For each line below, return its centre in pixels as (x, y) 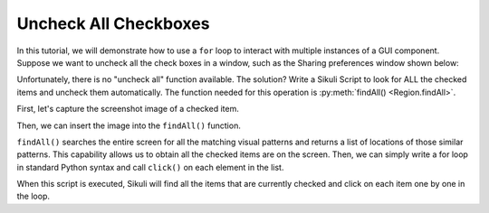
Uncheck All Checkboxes (113, 23)
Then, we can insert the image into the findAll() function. (129, 125)
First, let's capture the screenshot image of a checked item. (128, 109)
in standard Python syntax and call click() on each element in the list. (150, 167)
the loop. (33, 196)
